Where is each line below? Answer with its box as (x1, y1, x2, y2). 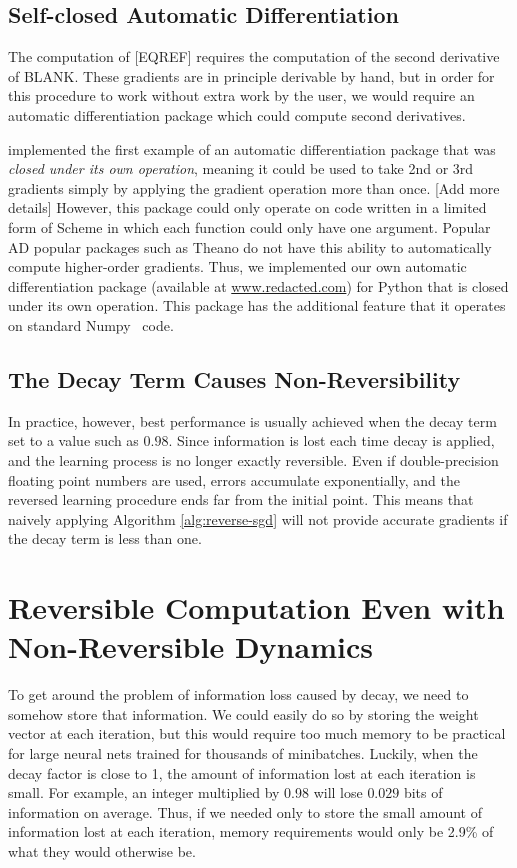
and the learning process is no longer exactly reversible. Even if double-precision (8, 449, 499, 470)
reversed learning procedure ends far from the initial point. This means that (8, 489, 474, 510)
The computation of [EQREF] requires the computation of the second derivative (8, 46, 500, 67)
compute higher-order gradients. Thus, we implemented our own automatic (8, 256, 467, 277)
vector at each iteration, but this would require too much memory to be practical (8, 723, 506, 744)
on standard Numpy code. (8, 314, 174, 335)
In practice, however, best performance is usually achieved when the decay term (8, 410, 497, 431)
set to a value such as (8, 430, 139, 451)
